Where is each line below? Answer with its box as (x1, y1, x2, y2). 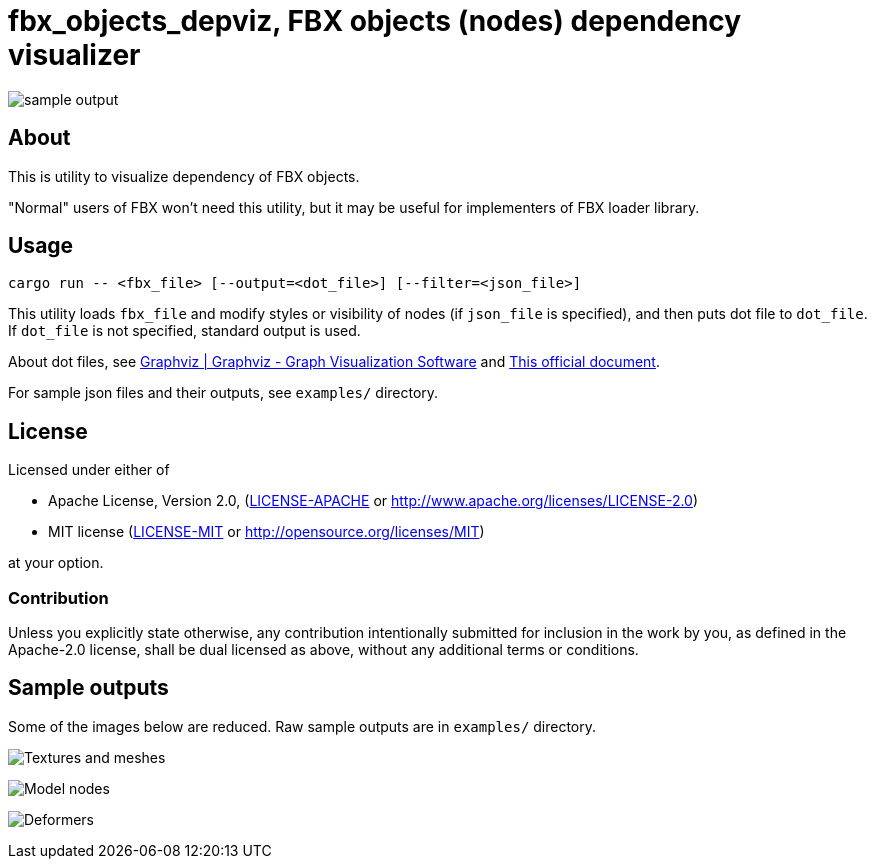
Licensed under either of (8, 461, 170, 479)
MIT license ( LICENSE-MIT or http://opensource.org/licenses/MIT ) (48, 523, 485, 541)
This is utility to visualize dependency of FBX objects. (8, 167, 360, 185)
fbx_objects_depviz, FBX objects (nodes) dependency (8, 4, 742, 38)
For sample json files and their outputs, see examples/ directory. (8, 384, 439, 402)
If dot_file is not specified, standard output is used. (8, 322, 361, 340)
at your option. (8, 554, 104, 572)
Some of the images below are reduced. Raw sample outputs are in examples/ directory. (8, 717, 597, 735)
